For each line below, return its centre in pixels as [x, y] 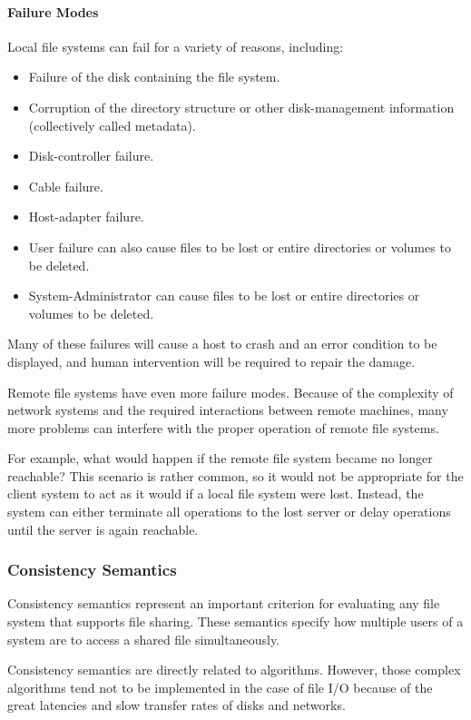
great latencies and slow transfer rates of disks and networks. [177, 705]
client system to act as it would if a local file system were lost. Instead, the [216, 493]
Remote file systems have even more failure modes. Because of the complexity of [231, 392]
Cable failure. [66, 186]
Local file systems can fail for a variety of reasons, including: [176, 46]
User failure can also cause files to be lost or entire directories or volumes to [240, 247]
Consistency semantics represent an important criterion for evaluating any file [224, 603]
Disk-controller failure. [91, 156]
